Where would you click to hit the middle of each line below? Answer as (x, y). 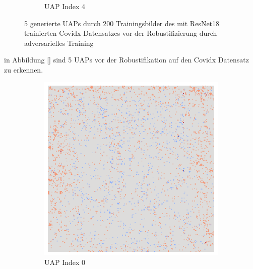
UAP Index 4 (65, 6)
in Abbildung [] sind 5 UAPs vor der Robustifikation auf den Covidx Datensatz (127, 60)
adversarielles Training (59, 43)
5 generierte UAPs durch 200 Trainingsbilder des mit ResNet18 (122, 23)
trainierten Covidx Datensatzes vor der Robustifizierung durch (121, 33)
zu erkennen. (24, 69)
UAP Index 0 (65, 262)
